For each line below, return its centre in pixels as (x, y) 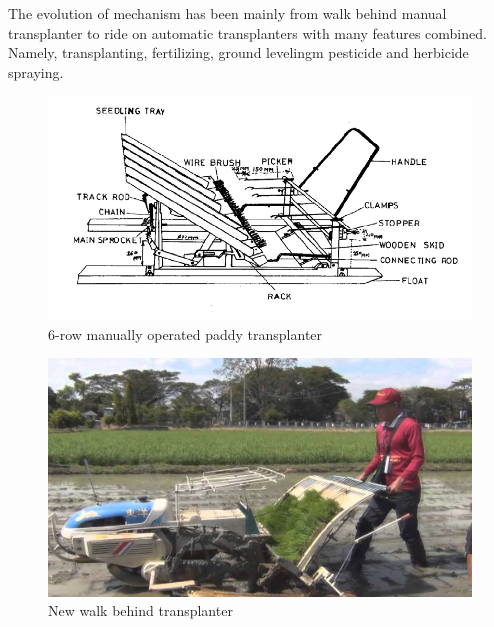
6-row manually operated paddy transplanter (185, 333)
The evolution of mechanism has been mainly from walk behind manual (227, 13)
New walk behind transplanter (140, 610)
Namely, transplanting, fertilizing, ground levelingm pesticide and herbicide (238, 52)
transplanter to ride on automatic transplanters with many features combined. (247, 32)
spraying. (36, 71)
